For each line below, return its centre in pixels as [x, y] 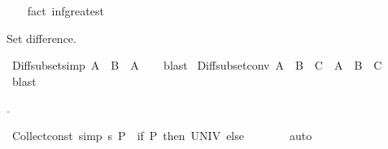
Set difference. [41, 38]
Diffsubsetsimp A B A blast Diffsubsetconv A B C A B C [197, 65]
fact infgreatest [65, 11]
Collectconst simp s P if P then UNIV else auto [162, 135]
